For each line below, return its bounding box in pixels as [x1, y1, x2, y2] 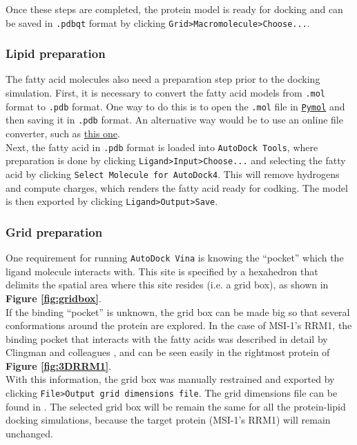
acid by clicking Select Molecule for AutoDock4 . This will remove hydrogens [6, 166, 340, 181]
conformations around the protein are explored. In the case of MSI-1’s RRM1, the [6, 318, 352, 333]
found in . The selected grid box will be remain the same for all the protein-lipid [6, 399, 346, 413]
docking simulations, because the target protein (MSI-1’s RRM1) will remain [6, 413, 331, 427]
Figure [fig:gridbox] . [6, 290, 102, 305]
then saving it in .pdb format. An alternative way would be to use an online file [6, 112, 343, 127]
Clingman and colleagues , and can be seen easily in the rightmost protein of [6, 345, 330, 359]
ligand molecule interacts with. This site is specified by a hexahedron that [6, 264, 318, 278]
